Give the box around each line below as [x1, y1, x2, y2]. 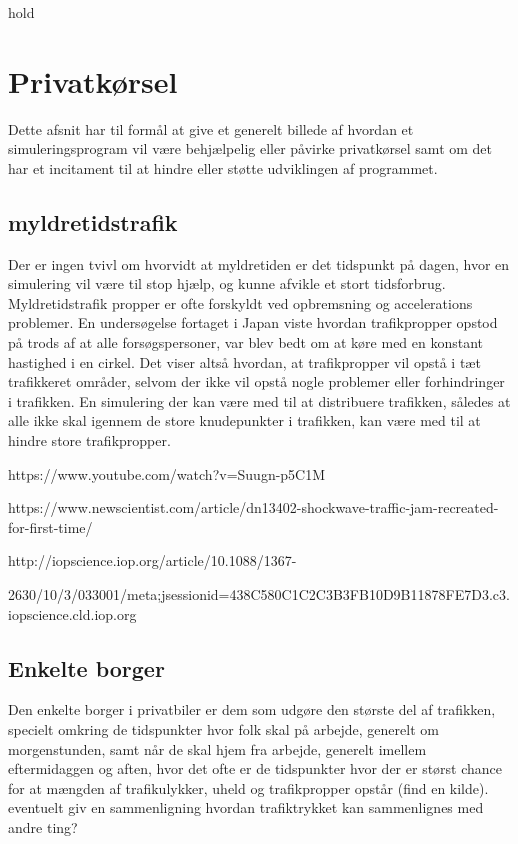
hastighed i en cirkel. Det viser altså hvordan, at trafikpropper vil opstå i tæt [8, 351, 481, 372]
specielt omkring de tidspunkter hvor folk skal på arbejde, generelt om [8, 719, 439, 739]
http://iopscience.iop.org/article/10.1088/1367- [8, 550, 297, 571]
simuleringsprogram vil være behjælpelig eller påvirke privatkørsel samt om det [8, 138, 493, 159]
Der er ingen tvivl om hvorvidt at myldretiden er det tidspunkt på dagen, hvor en [8, 253, 510, 274]
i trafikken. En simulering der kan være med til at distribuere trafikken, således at [8, 390, 511, 411]
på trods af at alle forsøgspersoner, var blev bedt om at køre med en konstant [8, 332, 484, 353]
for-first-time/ [8, 516, 93, 537]
